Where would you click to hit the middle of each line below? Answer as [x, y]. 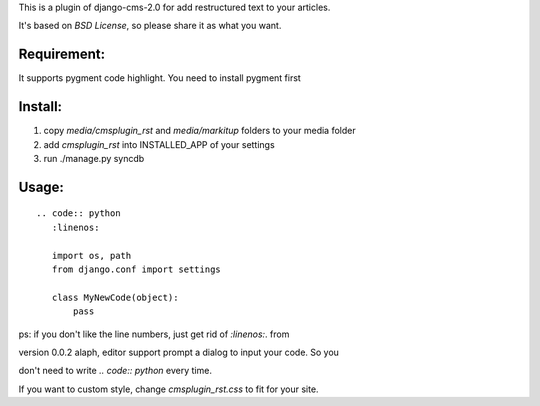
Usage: [41, 186]
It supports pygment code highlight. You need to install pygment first [160, 78]
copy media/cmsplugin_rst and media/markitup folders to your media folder [199, 131]
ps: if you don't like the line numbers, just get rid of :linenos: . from [154, 334]
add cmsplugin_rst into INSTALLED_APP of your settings [159, 144]
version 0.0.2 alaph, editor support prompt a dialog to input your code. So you [179, 352]
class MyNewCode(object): [115, 297]
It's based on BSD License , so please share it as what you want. [150, 26]
